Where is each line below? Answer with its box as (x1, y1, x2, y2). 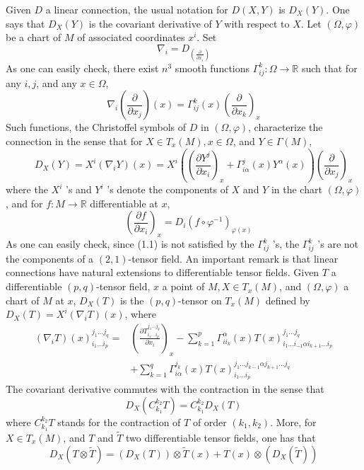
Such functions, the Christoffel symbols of (6, 120, 187, 134)
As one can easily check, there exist (6, 60, 159, 75)
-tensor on (178, 292, 222, 307)
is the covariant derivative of (88, 16, 212, 30)
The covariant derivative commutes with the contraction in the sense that (6, 382, 324, 396)
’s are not (317, 236, 358, 251)
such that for (301, 60, 358, 75)
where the (6, 182, 48, 197)
